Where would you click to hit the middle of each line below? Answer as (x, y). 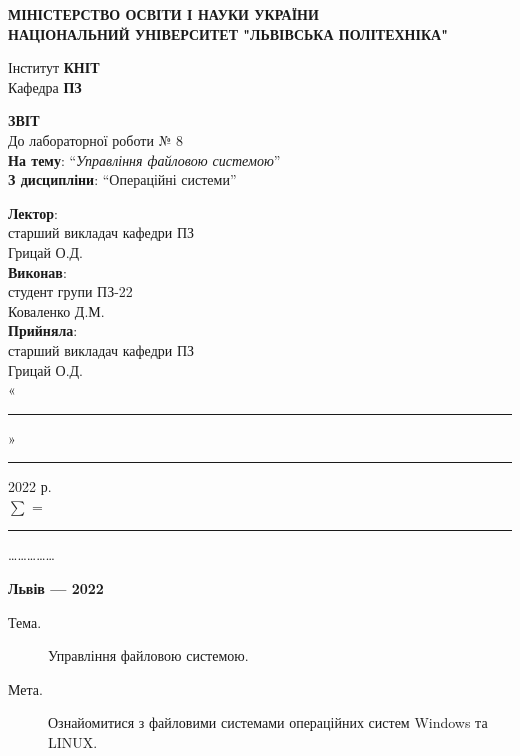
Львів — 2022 (56, 588)
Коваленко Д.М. (56, 310)
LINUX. (73, 742)
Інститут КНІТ (54, 67)
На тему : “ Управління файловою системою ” (144, 159)
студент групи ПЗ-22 (70, 291)
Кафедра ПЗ (45, 86)
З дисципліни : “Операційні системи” (122, 179)
